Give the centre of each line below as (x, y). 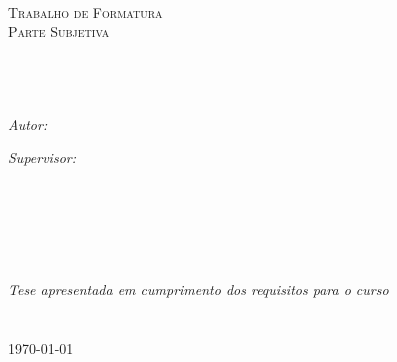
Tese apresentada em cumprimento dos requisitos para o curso (198, 288)
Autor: (28, 123)
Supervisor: (42, 157)
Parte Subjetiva (59, 31)
